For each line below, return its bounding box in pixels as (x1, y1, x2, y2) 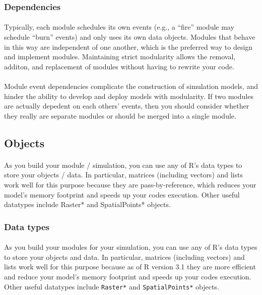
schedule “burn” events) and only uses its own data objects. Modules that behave (4, 32, 255, 42)
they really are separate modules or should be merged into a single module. (4, 110, 236, 121)
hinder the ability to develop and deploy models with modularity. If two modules (4, 90, 253, 101)
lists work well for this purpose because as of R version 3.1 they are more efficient (4, 261, 256, 272)
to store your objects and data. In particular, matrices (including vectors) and (4, 251, 245, 262)
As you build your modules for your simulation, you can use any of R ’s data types (4, 242, 257, 252)
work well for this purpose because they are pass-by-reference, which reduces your (4, 179, 256, 189)
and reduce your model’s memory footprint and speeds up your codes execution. (4, 271, 251, 281)
